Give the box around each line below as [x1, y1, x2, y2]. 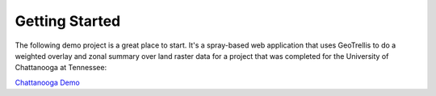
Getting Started [15, 12, 121, 30]
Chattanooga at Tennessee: [15, 63, 107, 73]
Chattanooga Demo [15, 77, 80, 87]
